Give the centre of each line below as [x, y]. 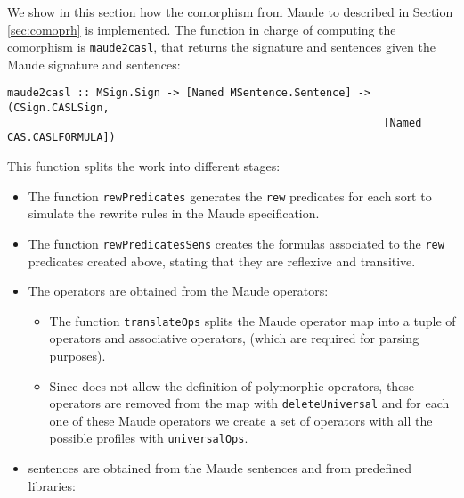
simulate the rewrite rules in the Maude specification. [174, 213]
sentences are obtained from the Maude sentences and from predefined [220, 468]
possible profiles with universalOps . [149, 438]
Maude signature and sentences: [94, 64]
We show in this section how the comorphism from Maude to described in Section [230, 12]
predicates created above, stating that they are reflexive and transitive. [222, 261]
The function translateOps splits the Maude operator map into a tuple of [252, 320]
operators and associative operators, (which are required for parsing [234, 338]
